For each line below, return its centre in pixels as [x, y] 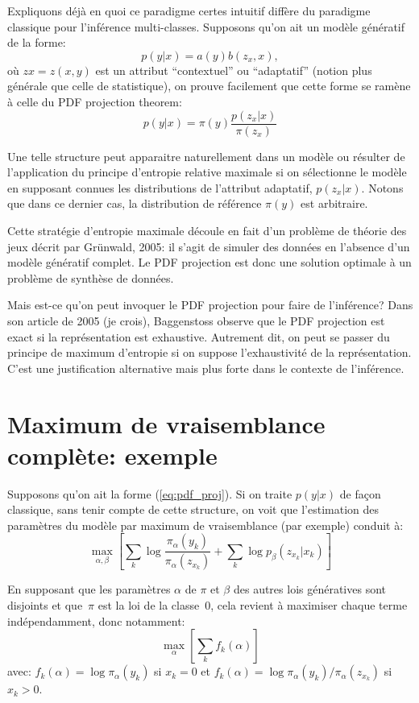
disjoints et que [45, 604]
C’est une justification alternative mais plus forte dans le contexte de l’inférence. [206, 368]
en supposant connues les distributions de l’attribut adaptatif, [160, 187]
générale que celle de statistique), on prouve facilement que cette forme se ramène [209, 86]
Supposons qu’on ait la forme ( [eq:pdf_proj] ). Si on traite [150, 493]
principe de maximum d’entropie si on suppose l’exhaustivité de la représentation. [209, 352]
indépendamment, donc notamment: [96, 620]
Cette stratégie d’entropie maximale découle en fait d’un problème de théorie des [207, 230]
